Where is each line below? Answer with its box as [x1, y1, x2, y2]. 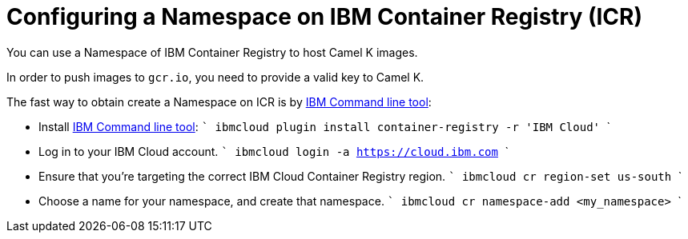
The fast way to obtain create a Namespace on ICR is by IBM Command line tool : [6, 94, 432, 109]
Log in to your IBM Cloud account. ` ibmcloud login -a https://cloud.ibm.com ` [38, 144, 509, 158]
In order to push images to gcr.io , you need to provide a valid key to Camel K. [6, 70, 424, 84]
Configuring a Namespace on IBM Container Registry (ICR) [6, 3, 643, 30]
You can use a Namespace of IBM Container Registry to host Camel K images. [6, 45, 418, 59]
